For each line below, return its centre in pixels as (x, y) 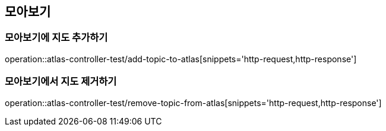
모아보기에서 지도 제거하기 (61, 82)
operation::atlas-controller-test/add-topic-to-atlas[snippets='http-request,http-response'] (181, 59)
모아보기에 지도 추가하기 (56, 38)
